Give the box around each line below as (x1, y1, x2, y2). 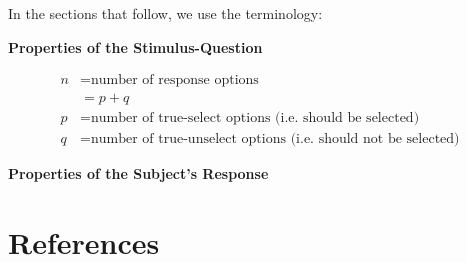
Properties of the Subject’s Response (8, 163, 269, 184)
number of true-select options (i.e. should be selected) (90, 111, 420, 126)
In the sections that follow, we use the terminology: (8, 3, 323, 23)
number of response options (90, 73, 259, 88)
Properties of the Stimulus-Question (8, 36, 263, 57)
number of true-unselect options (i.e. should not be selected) (90, 132, 460, 147)
